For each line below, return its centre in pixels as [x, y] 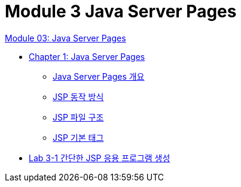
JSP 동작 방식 [78, 96]
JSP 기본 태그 [78, 137]
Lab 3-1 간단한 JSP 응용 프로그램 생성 [100, 158]
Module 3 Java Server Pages [121, 11]
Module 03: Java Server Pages [65, 38]
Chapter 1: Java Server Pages [87, 56]
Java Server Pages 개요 [99, 76]
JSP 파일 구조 [78, 117]
